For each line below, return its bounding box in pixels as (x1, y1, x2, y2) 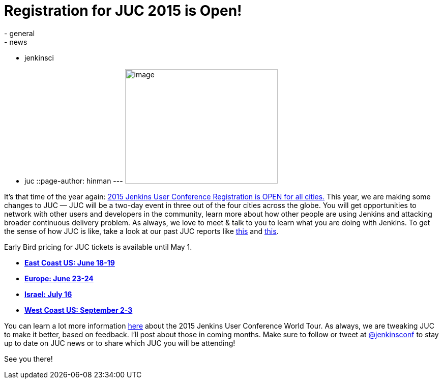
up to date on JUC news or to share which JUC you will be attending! (4, 338, 235, 347)
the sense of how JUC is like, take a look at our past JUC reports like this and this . (4, 226, 279, 235)
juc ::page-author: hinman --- (24, 176, 123, 185)
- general (4, 28, 35, 38)
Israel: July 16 (24, 289, 72, 299)
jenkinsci (24, 53, 54, 62)
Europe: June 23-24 (24, 274, 94, 283)
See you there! (4, 354, 53, 363)
